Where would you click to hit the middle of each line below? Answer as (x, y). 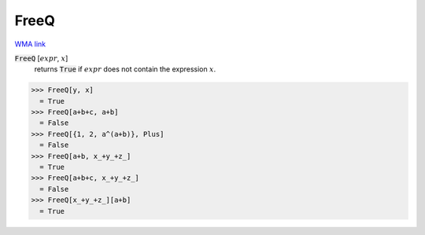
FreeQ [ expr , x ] (41, 58)
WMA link (30, 44)
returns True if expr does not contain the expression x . (125, 69)
